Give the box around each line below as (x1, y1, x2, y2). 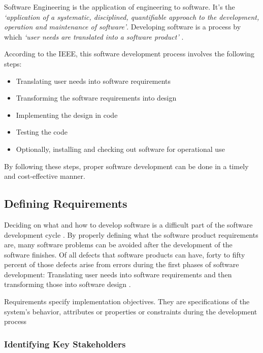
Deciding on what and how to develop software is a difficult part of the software (4, 219, 253, 230)
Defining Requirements (4, 196, 127, 211)
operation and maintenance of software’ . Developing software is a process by (4, 21, 241, 32)
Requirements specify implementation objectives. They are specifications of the (4, 296, 250, 307)
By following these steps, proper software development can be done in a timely (4, 161, 249, 171)
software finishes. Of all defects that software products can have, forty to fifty (4, 249, 245, 260)
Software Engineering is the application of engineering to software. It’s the (4, 2, 235, 12)
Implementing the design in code (16, 109, 118, 120)
